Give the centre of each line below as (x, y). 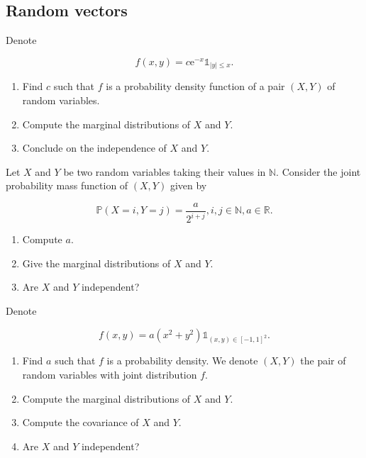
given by (188, 185)
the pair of (323, 361)
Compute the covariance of (81, 422)
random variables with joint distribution (110, 374)
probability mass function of (67, 185)
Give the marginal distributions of (96, 263)
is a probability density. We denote (182, 361)
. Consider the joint (318, 171)
